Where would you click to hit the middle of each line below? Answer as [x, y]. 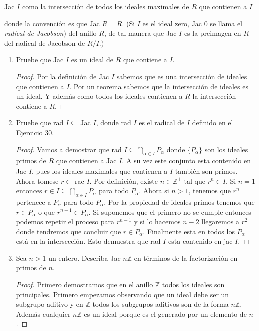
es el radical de [162, 123]
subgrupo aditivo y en [49, 304]
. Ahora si [154, 190]
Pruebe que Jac [40, 59]
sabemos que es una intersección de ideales [182, 76]
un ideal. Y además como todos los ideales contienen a [99, 96]
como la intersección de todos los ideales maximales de [105, 6]
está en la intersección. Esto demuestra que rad [88, 241]
